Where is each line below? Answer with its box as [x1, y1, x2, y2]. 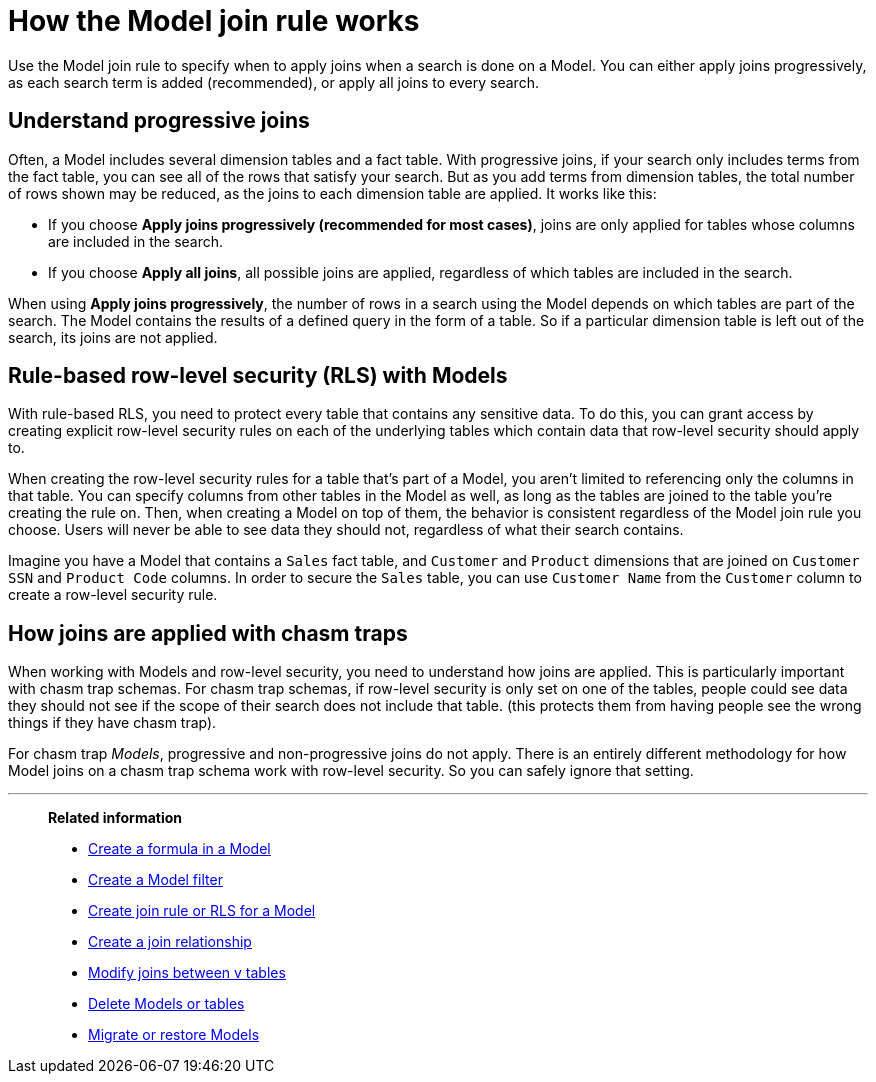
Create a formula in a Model [88, 840, 271, 858]
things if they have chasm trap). [8, 714, 217, 732]
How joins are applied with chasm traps [8, 620, 408, 646]
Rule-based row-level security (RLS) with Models [8, 363, 508, 389]
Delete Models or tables [88, 995, 245, 1013]
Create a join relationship [88, 933, 252, 951]
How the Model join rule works [8, 4, 420, 38]
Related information [48, 809, 183, 827]
